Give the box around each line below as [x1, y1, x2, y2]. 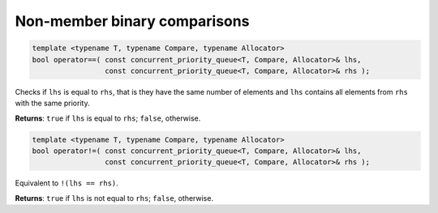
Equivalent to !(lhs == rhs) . [15, 178, 119, 188]
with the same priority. [15, 98, 90, 109]
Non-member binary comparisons [15, 12, 250, 30]
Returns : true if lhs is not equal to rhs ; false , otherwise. [15, 193, 214, 202]
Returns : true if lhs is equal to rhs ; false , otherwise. [15, 113, 201, 123]
